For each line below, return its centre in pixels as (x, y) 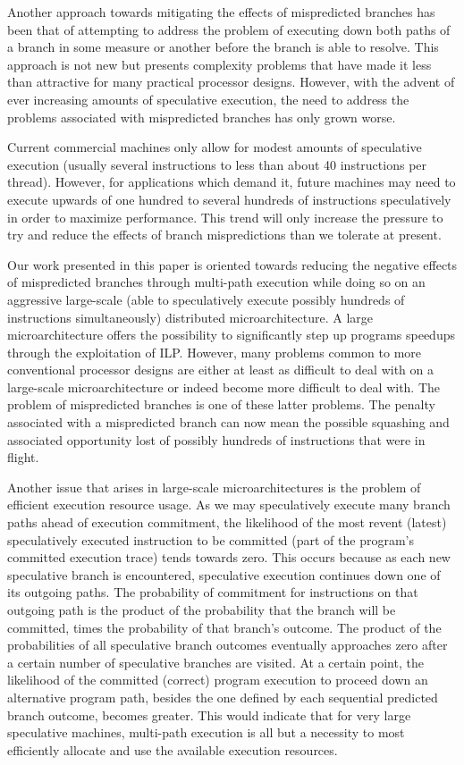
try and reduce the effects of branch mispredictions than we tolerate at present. (224, 235)
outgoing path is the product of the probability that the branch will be (202, 609)
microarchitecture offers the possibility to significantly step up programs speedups (231, 335)
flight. (23, 457)
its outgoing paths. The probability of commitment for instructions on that (213, 592)
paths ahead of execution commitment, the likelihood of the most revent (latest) (227, 522)
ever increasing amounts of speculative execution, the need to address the (208, 99)
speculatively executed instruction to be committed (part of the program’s (211, 539)
